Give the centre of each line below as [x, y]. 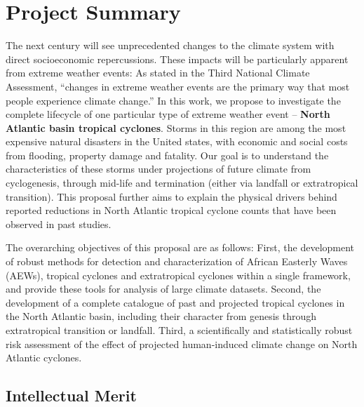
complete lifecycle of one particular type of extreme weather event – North [168, 114]
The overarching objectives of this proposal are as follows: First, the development [180, 247]
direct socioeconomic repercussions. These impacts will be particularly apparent [177, 59]
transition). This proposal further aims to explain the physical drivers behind [171, 196]
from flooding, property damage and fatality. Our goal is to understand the [167, 155]
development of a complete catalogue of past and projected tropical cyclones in [175, 302]
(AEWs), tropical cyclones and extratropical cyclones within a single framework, [178, 275]
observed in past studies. [59, 223]
